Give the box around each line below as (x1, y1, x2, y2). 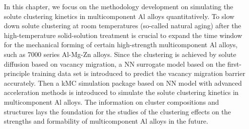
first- (227, 58, 242, 69)
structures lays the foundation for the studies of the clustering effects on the (4, 106, 231, 116)
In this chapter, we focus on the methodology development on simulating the (4, 1, 233, 11)
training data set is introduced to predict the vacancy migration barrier (32, 68, 246, 78)
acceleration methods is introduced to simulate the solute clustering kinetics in (4, 87, 239, 97)
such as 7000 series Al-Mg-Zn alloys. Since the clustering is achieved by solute (4, 49, 236, 59)
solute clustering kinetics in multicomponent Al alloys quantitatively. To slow (4, 11, 234, 21)
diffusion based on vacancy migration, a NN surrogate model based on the (4, 58, 225, 69)
